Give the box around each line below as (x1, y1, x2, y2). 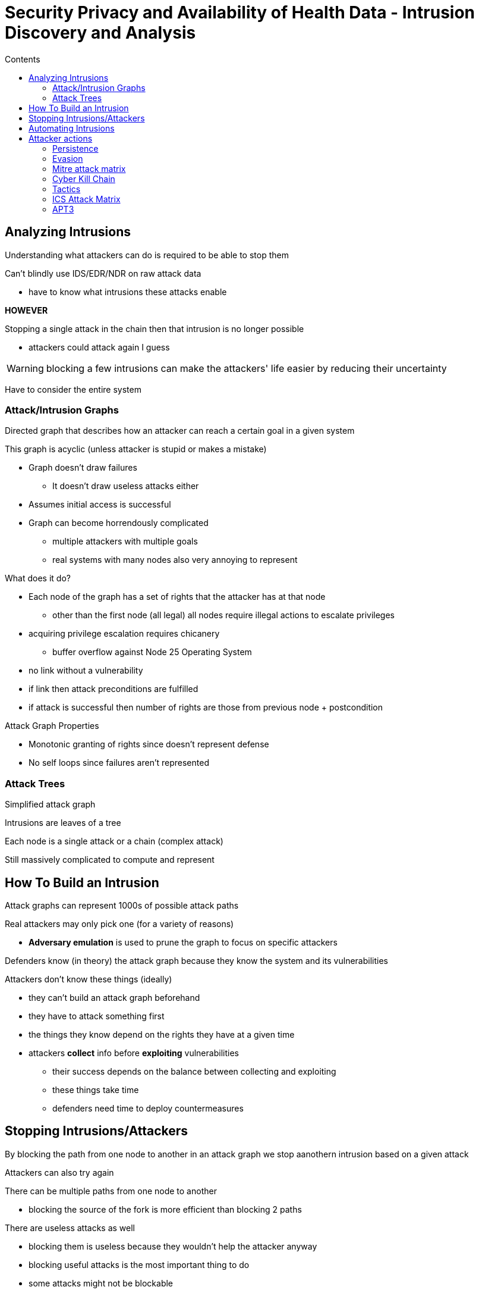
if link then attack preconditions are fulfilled (29, 684, 198, 694)
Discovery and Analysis (5, 23, 196, 43)
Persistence (52, 143, 99, 154)
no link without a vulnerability (29, 665, 143, 676)
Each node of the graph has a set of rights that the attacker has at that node (29, 591, 326, 602)
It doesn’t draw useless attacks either (52, 481, 199, 491)
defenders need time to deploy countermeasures (52, 1103, 244, 1113)
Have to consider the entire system (5, 384, 141, 395)
